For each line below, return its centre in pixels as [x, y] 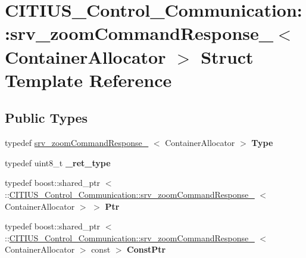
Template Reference [88, 80]
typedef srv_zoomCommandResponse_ [77, 143]
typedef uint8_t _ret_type [58, 162]
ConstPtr [146, 249]
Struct [227, 56]
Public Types [46, 118]
